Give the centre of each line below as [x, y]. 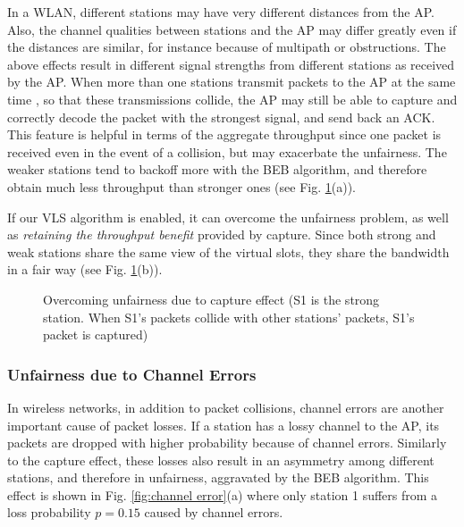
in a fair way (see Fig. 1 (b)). [85, 269]
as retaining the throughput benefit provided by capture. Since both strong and [222, 234]
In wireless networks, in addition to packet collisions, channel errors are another [226, 407]
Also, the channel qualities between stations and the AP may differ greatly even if [232, 29]
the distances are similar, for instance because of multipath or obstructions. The [227, 47]
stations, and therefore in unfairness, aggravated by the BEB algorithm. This [218, 477]
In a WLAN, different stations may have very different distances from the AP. [221, 12]
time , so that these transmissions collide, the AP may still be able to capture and [232, 99]
